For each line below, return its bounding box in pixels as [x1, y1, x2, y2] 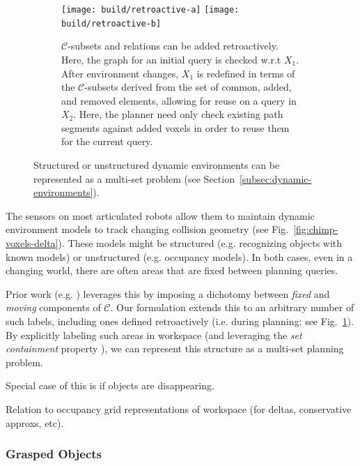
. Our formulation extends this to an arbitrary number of [110, 300, 354, 315]
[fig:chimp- [293, 222, 338, 236]
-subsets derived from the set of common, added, [84, 80, 292, 94]
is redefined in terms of [196, 66, 295, 80]
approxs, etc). [6, 415, 64, 430]
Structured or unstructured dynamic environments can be [33, 158, 280, 172]
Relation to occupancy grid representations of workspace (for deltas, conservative [6, 401, 352, 416]
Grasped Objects [6, 445, 102, 463]
